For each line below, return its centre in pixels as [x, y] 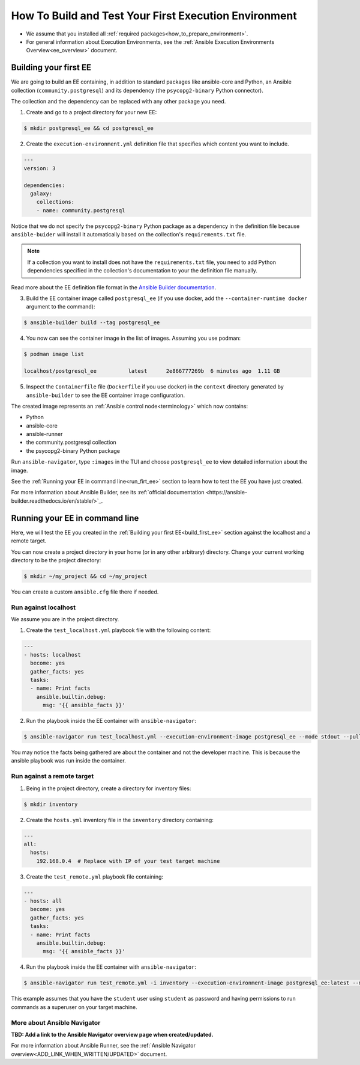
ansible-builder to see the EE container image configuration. [106, 395]
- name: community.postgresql [81, 210]
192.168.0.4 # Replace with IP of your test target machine [128, 861]
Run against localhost [43, 607]
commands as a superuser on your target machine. [74, 1007]
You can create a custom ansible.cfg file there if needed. [85, 592]
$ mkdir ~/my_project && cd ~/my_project [85, 576]
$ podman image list [54, 354]
